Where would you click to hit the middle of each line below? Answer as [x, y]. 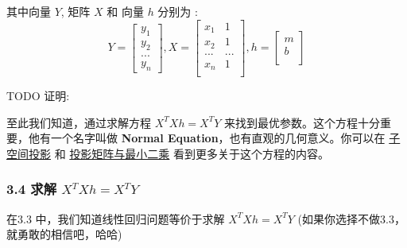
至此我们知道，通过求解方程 [79, 122]
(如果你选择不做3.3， [351, 218]
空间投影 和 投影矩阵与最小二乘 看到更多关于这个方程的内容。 [168, 153]
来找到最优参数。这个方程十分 [302, 122]
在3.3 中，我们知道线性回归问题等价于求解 [116, 218]
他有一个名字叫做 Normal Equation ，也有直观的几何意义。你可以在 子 [214, 138]
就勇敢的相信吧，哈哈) [64, 234]
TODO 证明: [38, 96]
